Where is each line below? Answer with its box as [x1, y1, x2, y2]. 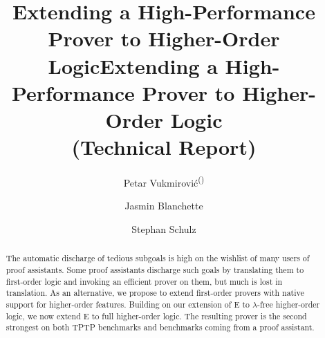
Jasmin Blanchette [124, 198, 203, 213]
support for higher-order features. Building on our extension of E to [6, 298, 250, 310]
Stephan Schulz [131, 221, 196, 236]
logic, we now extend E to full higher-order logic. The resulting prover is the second [6, 310, 307, 321]
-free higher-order [257, 298, 320, 310]
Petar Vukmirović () [123, 173, 205, 189]
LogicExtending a [48, 51, 218, 79]
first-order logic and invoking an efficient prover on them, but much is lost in [6, 275, 283, 287]
